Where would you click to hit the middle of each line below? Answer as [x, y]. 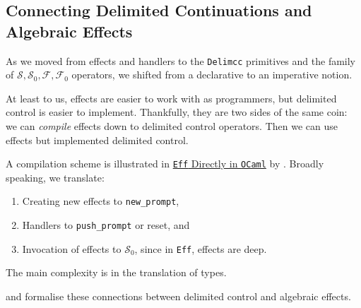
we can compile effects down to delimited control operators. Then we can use [172, 126]
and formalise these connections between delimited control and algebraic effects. [178, 296]
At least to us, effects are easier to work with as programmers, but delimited [171, 98]
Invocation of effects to [72, 248]
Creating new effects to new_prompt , [101, 201]
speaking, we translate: [55, 177]
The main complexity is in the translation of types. [116, 272]
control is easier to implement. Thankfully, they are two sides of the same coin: [177, 112]
